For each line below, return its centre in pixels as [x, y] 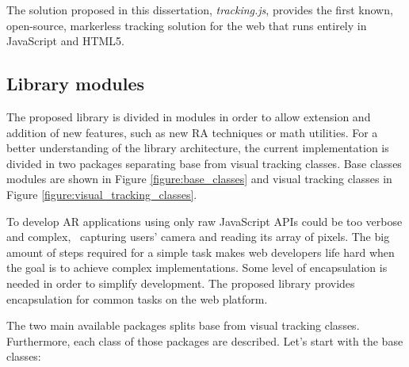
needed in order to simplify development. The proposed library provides [181, 283]
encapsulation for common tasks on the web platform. [137, 298]
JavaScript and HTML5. [66, 41]
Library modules [76, 84]
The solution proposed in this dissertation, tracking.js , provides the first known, [200, 10]
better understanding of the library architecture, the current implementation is [198, 148]
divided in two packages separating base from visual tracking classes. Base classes [204, 163]
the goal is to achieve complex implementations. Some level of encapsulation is [197, 268]
